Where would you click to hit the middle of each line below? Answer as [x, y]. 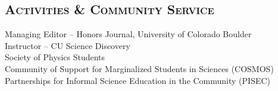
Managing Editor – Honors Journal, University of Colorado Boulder [128, 34]
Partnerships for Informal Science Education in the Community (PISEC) [138, 80]
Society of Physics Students [55, 57]
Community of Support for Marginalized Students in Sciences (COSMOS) [139, 68]
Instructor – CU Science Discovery [68, 45]
